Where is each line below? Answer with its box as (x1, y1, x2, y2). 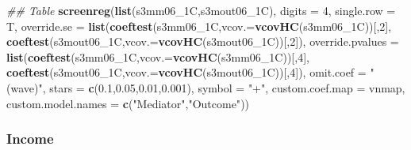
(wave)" (6, 79, 43, 96)
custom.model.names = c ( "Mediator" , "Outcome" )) (6, 95, 250, 111)
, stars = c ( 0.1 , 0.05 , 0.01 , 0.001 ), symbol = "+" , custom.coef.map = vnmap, (42, 79, 405, 96)
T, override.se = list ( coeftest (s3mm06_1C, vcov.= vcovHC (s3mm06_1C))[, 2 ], (6, 17, 392, 34)
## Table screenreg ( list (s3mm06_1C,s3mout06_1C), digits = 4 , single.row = (6, 2, 396, 18)
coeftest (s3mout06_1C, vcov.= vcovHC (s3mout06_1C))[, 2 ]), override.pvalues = (6, 33, 399, 50)
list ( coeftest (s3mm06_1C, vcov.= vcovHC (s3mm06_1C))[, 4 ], (6, 48, 309, 65)
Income (6, 129, 54, 148)
